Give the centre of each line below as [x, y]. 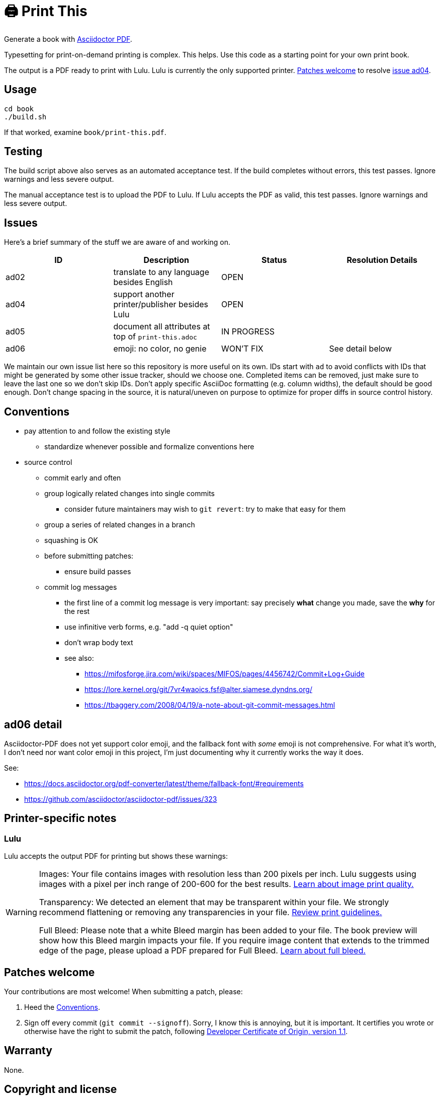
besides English [143, 282]
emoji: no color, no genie [160, 349]
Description [166, 260]
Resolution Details [382, 260]
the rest [77, 611]
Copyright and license [61, 1089]
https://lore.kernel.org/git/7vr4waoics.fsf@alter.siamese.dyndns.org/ [198, 690]
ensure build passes [98, 572]
